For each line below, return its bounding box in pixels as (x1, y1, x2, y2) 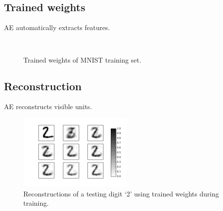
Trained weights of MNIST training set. (23, 55, 141, 65)
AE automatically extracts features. (4, 22, 110, 32)
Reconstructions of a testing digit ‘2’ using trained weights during (23, 188, 219, 198)
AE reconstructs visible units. (4, 101, 92, 112)
